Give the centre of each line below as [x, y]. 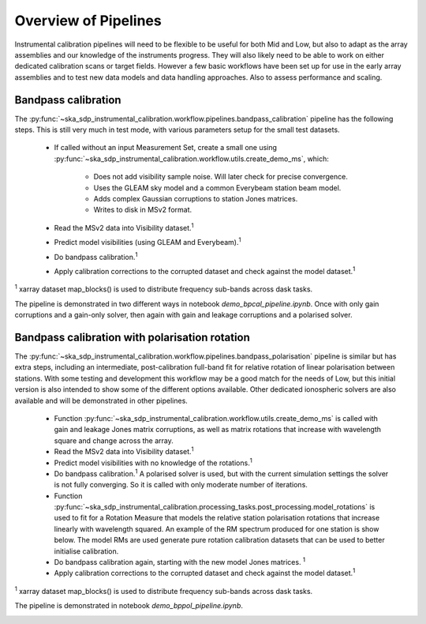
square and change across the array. [114, 440]
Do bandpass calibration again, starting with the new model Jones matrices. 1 [180, 562]
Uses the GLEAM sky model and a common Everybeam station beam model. [217, 188]
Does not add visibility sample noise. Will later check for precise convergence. [221, 177]
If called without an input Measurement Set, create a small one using [166, 148]
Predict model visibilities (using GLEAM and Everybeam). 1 [148, 242]
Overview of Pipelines [88, 21]
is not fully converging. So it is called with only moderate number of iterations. [181, 485]
